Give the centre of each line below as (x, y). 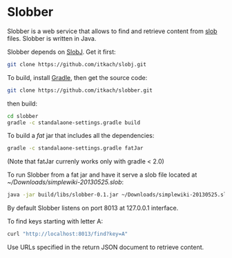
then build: (22, 103)
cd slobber (23, 116)
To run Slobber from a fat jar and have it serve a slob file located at (102, 175)
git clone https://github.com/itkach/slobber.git (80, 90)
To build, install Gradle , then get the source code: (77, 77)
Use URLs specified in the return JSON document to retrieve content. (106, 247)
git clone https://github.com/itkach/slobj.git (77, 64)
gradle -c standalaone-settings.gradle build (74, 122)
